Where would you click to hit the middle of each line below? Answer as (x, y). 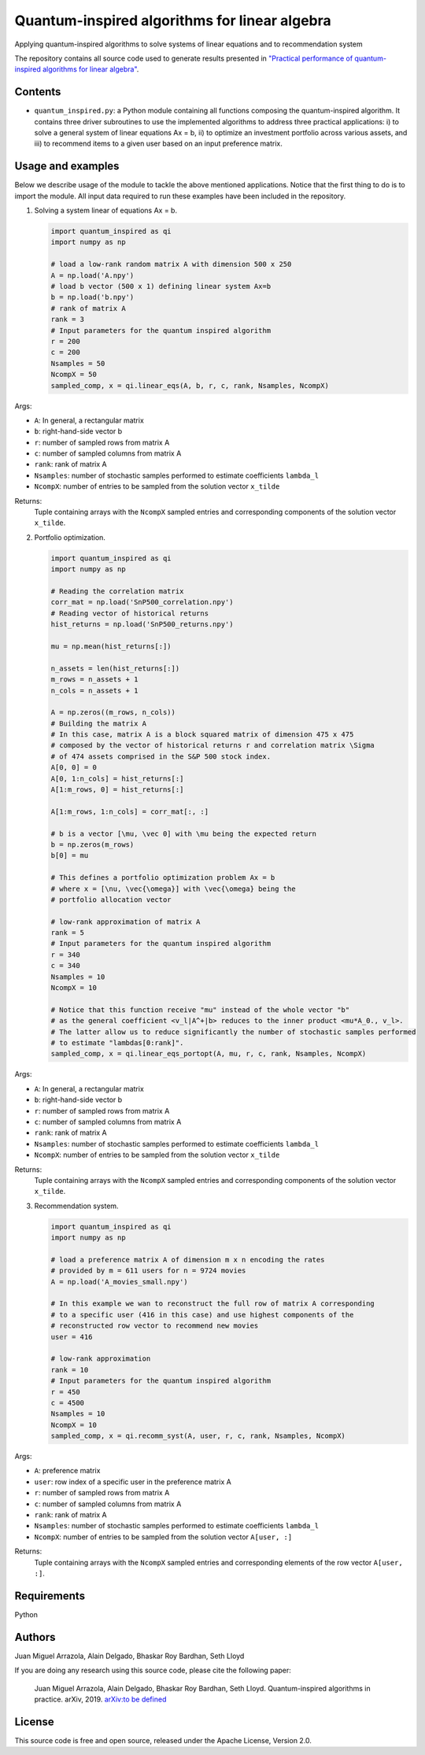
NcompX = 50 (74, 375)
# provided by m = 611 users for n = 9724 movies (148, 1271)
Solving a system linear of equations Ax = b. (105, 211)
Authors (35, 1637)
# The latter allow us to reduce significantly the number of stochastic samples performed (233, 1032)
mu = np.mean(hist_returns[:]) (111, 646)
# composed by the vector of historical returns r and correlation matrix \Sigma (213, 745)
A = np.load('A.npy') (92, 275)
